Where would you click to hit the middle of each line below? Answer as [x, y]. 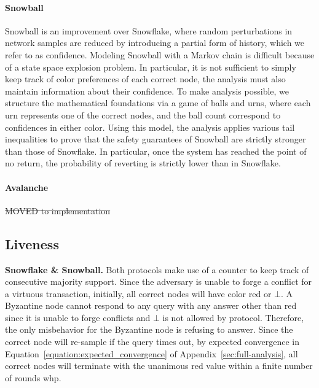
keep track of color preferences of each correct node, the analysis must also [145, 79]
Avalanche [27, 187]
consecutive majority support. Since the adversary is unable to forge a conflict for [159, 281]
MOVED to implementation [58, 210]
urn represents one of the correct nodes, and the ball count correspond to [143, 114]
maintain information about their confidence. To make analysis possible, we [147, 91]
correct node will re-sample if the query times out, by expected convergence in [152, 342]
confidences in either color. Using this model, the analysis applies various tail [150, 127]
